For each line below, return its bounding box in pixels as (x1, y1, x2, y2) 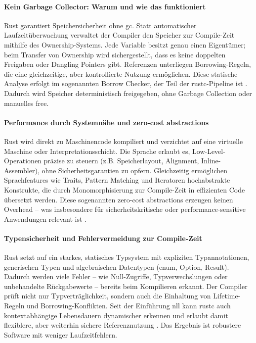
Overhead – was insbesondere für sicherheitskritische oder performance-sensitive (4, 204, 246, 214)
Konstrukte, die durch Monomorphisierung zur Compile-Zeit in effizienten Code (4, 184, 245, 195)
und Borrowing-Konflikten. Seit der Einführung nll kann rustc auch (27, 300, 231, 311)
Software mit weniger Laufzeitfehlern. (4, 329, 117, 340)
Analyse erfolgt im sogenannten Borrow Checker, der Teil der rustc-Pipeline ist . (4, 78, 248, 89)
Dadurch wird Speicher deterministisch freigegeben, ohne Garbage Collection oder (4, 88, 252, 98)
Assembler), (4, 165, 40, 175)
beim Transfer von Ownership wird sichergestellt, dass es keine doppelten (4, 49, 226, 59)
